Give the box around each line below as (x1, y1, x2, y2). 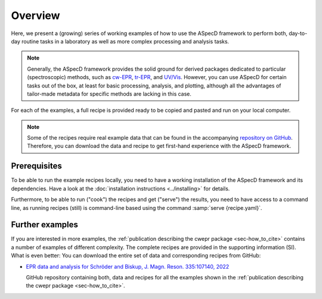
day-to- (288, 30, 308, 37)
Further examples (11, 220, 79, 230)
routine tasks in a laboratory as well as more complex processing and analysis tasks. (21, 37, 230, 45)
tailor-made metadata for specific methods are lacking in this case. (27, 90, 192, 97)
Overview (11, 9, 60, 22)
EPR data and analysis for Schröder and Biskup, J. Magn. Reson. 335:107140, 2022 (26, 263, 230, 270)
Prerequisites (11, 161, 62, 171)
